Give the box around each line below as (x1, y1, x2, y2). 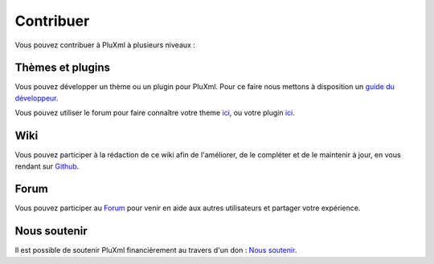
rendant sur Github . (14, 161, 80, 171)
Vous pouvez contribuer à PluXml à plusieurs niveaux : (14, 40, 196, 50)
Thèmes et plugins (14, 61, 110, 75)
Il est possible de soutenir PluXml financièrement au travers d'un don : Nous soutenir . (14, 246, 297, 255)
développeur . (14, 93, 59, 103)
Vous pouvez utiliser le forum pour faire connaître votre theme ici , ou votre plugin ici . (14, 108, 295, 118)
